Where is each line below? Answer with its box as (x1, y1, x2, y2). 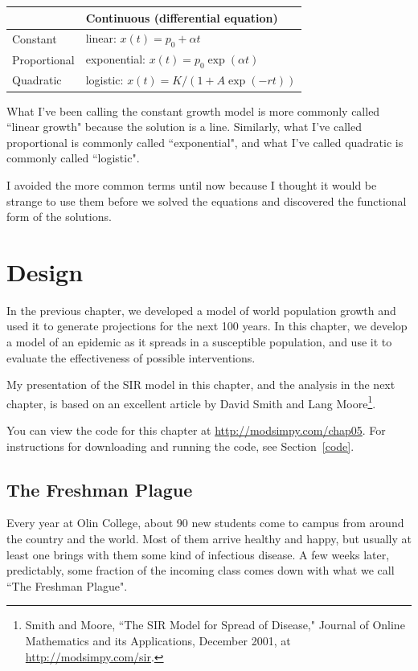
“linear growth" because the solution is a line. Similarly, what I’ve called (6, 118, 362, 135)
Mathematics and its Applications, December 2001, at (25, 632, 291, 648)
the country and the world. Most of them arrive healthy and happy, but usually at (6, 530, 412, 547)
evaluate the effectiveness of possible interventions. (6, 349, 256, 366)
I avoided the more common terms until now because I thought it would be (6, 176, 377, 193)
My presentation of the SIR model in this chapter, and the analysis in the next (6, 376, 395, 393)
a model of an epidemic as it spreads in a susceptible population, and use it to (6, 333, 392, 350)
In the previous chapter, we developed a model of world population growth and (6, 301, 396, 318)
